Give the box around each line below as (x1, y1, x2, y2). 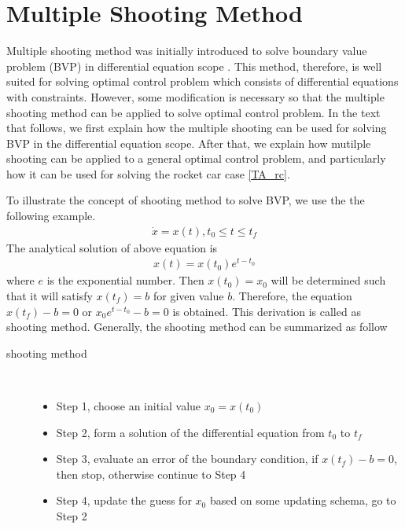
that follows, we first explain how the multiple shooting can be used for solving (6, 119, 387, 136)
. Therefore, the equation (232, 287, 352, 303)
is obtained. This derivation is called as (172, 303, 361, 319)
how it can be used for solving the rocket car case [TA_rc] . (6, 165, 290, 182)
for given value (153, 287, 224, 303)
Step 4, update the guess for (56, 492, 192, 509)
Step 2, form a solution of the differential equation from (56, 424, 325, 440)
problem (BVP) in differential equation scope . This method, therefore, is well (6, 57, 382, 74)
